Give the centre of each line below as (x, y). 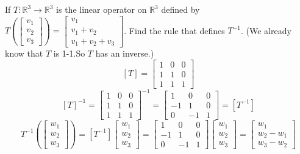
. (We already (266, 30)
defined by (180, 9)
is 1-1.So (69, 53)
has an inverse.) (125, 53)
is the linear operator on (102, 9)
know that (24, 53)
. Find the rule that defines (174, 30)
